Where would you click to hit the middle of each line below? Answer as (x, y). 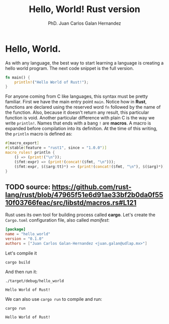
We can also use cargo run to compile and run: (54, 299)
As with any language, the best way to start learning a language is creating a (84, 63)
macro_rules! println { (30, 153)
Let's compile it (21, 253)
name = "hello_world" (28, 234)
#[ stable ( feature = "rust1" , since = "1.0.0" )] (56, 148)
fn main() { (18, 77)
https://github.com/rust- (92, 187)
